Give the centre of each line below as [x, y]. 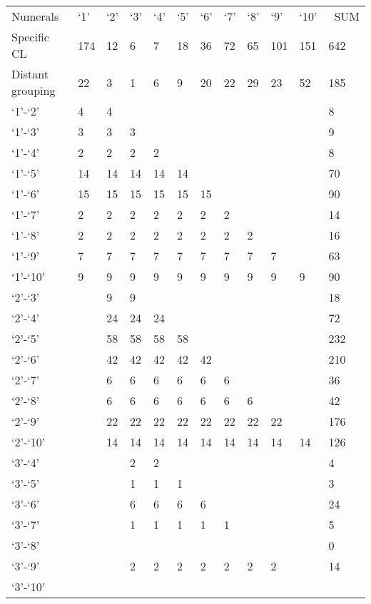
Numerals [35, 16]
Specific [30, 37]
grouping [34, 90]
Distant [30, 74]
